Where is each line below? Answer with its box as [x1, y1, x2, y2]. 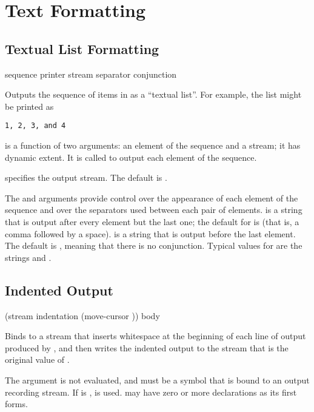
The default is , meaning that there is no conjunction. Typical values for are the [5, 239, 302, 252]
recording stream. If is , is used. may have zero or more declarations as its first [5, 385, 297, 398]
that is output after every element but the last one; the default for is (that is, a [5, 215, 299, 228]
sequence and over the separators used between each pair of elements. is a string [5, 203, 302, 216]
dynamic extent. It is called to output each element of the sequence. [5, 150, 257, 163]
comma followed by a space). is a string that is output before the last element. [5, 227, 296, 240]
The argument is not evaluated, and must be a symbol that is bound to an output [5, 373, 310, 386]
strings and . [5, 251, 52, 263]
